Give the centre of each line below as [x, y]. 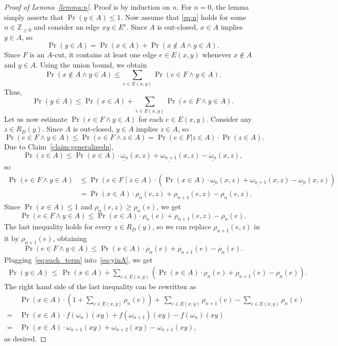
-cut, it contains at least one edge [105, 55]
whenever [217, 55]
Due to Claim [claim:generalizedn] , [59, 146]
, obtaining [70, 238]
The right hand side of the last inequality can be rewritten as [100, 286]
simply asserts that [34, 17]
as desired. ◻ [25, 339]
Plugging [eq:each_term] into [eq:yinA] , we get [78, 259]
